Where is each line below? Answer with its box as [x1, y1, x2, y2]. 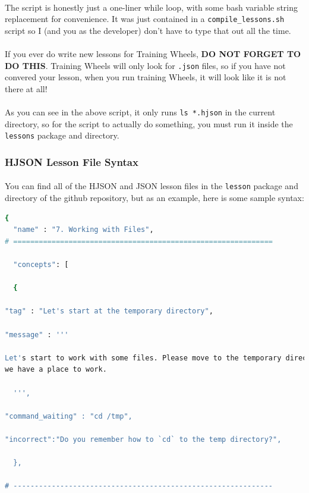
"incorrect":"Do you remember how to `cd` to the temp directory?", [5, 435, 282, 444]
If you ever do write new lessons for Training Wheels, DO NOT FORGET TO [5, 48, 301, 60]
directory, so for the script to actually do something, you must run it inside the [5, 117, 293, 130]
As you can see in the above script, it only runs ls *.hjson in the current [5, 106, 276, 118]
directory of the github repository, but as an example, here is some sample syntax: [5, 191, 304, 204]
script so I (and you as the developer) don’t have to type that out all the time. [5, 24, 291, 36]
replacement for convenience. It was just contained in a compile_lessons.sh [5, 12, 285, 25]
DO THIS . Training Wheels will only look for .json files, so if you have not [5, 59, 286, 71]
